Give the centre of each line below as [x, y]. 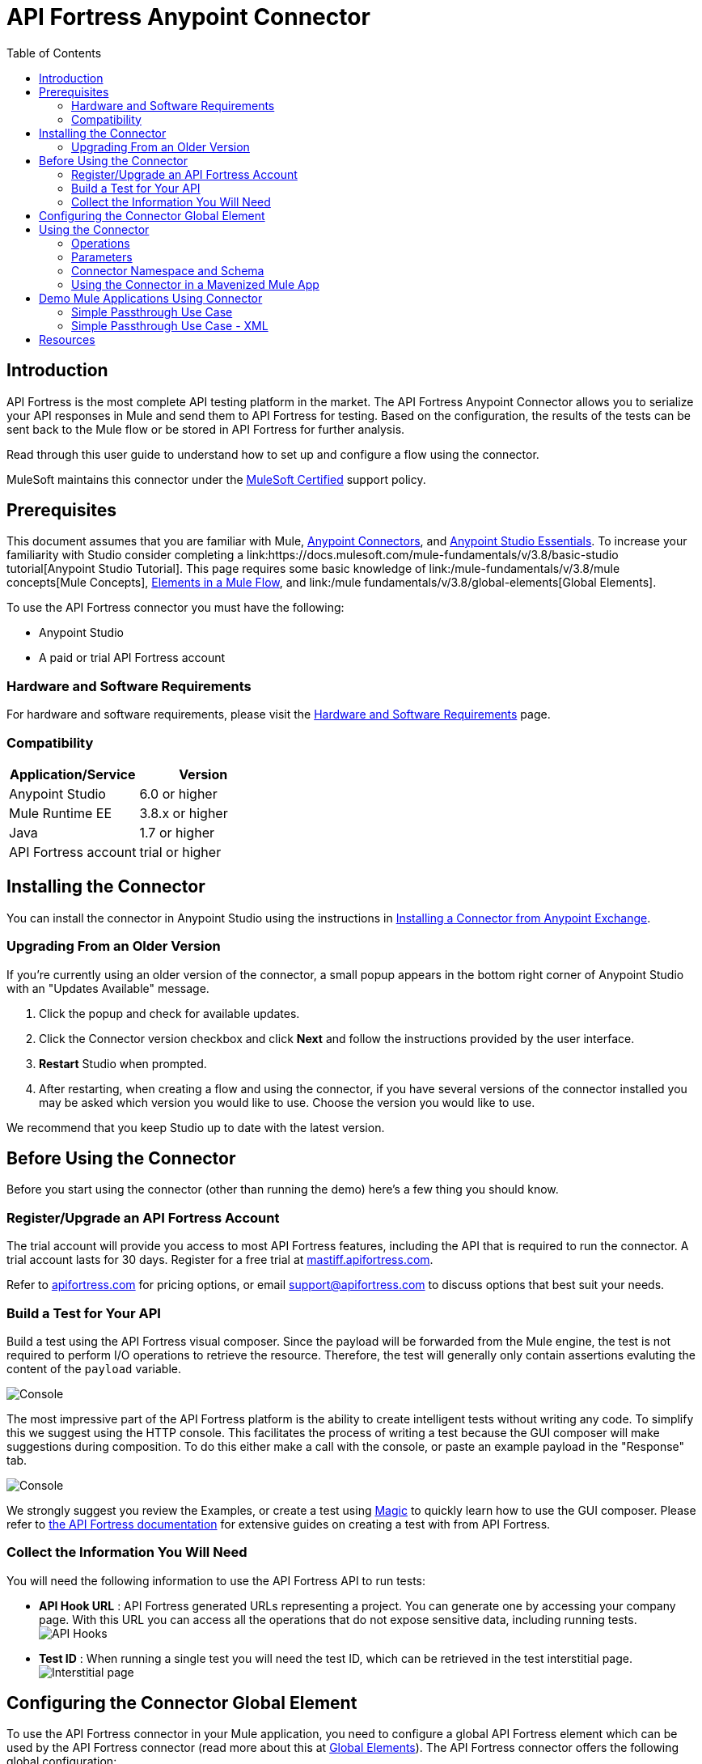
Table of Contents [54, 53]
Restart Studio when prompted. [123, 1063]
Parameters [102, 257]
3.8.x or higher [184, 813]
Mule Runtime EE [61, 813]
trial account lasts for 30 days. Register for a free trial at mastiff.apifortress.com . [220, 1260]
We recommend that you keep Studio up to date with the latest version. [196, 1127]
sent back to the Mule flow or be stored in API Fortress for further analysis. [206, 429]
